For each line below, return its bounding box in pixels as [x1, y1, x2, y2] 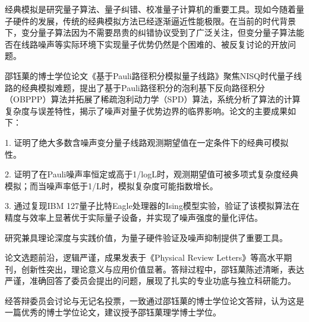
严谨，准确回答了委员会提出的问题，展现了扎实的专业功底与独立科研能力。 [5, 274, 296, 287]
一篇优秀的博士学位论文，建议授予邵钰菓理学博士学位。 [5, 306, 221, 318]
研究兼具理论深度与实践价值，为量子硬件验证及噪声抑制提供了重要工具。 [5, 231, 288, 243]
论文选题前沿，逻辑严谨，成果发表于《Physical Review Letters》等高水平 [5, 251, 284, 264]
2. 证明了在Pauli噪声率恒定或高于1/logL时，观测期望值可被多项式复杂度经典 [5, 168, 298, 180]
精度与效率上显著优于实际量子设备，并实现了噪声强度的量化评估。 [5, 211, 263, 223]
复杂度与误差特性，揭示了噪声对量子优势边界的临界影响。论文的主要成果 [5, 104, 288, 117]
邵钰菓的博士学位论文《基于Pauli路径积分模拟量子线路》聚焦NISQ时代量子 [5, 69, 294, 82]
